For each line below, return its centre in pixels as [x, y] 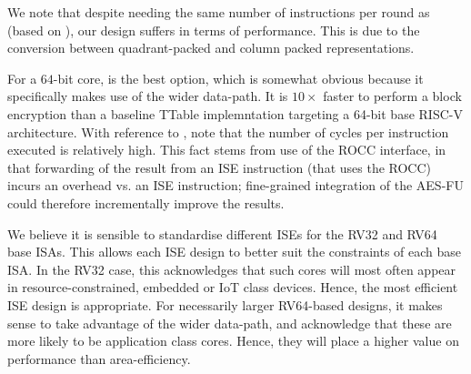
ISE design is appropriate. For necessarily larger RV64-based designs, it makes [225, 304]
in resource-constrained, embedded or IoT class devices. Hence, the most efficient [233, 287]
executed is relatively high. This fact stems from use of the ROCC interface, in [227, 150]
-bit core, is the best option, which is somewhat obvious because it [238, 78]
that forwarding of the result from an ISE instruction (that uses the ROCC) [220, 167]
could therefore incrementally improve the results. [146, 202]
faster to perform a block [392, 96]
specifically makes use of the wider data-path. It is [148, 96]
